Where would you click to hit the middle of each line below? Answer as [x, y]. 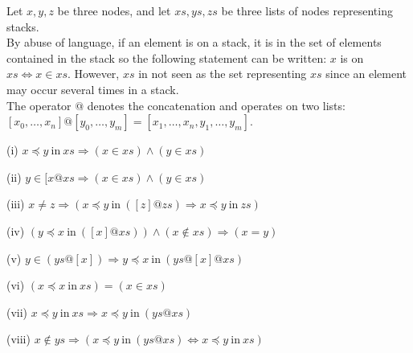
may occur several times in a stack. [93, 89]
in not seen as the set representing [223, 74]
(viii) [18, 339]
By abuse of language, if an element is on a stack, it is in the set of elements [194, 42]
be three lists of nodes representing [307, 10]
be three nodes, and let [114, 10]
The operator [39, 105]
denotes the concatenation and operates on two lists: [216, 105]
